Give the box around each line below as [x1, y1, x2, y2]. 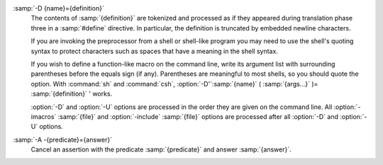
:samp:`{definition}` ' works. [30, 89, 113, 98]
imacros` [30, 112, 57, 120]
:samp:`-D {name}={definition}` [13, 4, 104, 12]
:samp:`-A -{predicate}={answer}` [13, 135, 113, 144]
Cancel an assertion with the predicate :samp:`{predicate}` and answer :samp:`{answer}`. [30, 145, 292, 154]
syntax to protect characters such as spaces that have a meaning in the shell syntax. [30, 47, 278, 55]
